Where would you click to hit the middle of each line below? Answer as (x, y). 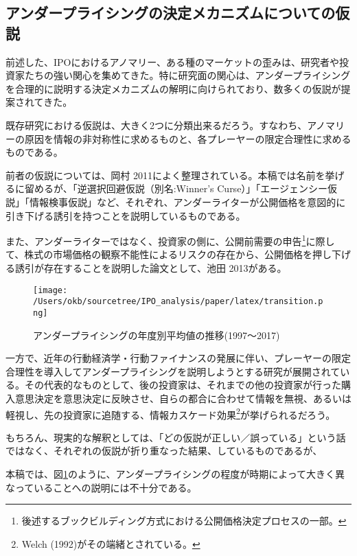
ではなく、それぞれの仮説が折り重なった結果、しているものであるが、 (164, 451)
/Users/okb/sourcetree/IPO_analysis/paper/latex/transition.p (178, 302)
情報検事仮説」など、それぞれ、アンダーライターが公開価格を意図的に (187, 201)
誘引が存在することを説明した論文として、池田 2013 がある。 (151, 267)
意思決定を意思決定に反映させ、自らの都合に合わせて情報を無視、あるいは (183, 398)
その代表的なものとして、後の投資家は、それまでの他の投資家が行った (183, 385)
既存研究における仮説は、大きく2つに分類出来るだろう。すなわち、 (157, 125)
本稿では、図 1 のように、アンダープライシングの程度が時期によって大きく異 (175, 473)
